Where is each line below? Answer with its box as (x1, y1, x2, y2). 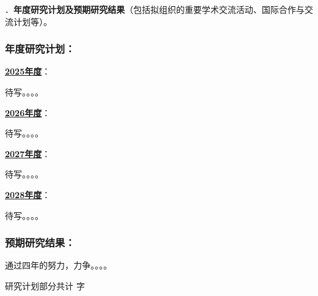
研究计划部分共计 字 (5, 279, 85, 292)
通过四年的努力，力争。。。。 (5, 259, 112, 272)
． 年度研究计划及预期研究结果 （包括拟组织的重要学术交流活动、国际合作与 (5, 3, 305, 15)
